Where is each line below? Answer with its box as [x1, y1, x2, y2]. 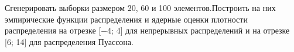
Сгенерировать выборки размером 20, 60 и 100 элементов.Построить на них [5, 2, 276, 13]
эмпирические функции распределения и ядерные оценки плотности [5, 13, 248, 25]
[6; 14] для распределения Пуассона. [5, 35, 134, 47]
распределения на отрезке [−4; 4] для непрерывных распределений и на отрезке [5, 24, 290, 36]
